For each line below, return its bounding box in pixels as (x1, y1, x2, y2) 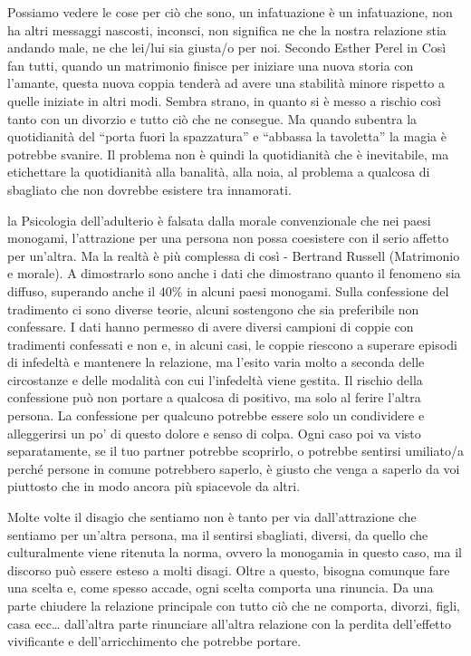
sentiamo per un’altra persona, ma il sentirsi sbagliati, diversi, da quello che (7, 525, 428, 544)
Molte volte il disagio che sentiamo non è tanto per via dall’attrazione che (7, 507, 417, 526)
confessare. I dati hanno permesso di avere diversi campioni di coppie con (7, 317, 414, 336)
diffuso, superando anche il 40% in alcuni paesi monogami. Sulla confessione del (7, 281, 449, 300)
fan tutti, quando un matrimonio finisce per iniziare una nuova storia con (7, 55, 414, 74)
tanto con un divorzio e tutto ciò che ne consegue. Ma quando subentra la (7, 109, 418, 128)
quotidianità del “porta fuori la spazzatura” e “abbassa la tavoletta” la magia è (7, 127, 447, 146)
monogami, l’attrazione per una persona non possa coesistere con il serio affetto (7, 228, 449, 247)
